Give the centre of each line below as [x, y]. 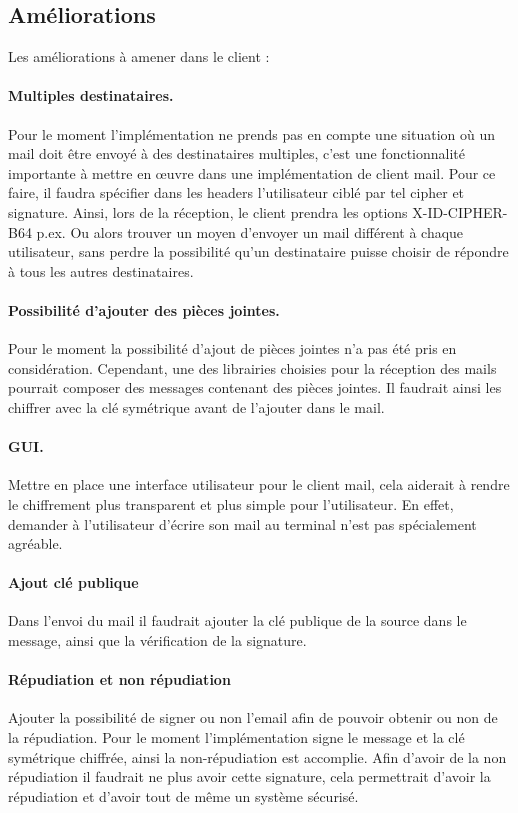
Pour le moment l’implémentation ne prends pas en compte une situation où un [252, 133]
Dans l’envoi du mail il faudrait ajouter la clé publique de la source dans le [237, 620]
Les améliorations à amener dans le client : [139, 56]
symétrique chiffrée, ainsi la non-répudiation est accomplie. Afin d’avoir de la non [257, 756]
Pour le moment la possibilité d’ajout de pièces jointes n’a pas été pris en [232, 348]
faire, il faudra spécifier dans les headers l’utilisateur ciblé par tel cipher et [236, 192]
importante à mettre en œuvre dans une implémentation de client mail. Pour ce [252, 172]
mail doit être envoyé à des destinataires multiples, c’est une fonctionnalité [236, 153]
